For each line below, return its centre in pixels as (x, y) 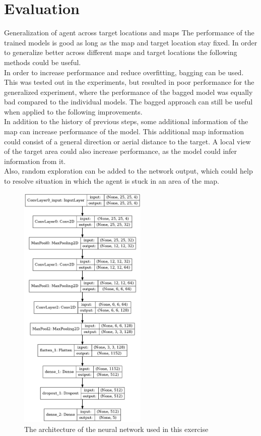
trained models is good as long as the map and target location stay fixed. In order (131, 42)
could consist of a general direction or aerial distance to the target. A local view (127, 141)
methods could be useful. (43, 62)
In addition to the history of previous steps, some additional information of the (126, 121)
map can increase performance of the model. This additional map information (124, 131)
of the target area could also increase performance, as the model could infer (121, 151)
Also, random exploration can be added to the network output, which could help (128, 171)
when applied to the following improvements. (73, 111)
